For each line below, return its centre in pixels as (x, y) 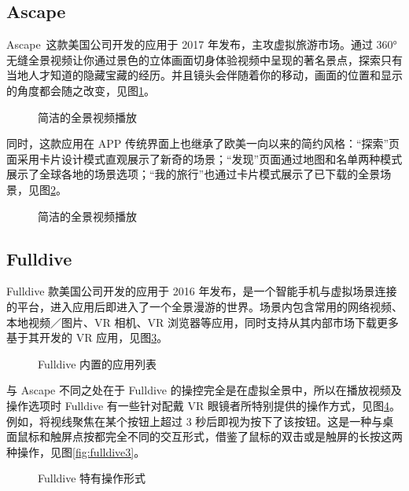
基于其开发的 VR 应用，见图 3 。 (87, 337)
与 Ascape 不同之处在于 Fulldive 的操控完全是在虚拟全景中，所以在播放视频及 (204, 390)
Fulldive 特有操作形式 (92, 478)
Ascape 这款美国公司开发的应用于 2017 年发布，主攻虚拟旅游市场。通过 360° (202, 44)
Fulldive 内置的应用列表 (98, 363)
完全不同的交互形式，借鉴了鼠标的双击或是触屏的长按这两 (254, 436)
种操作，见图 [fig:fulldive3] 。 (76, 451)
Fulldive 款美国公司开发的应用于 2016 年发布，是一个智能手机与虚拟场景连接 (202, 291)
